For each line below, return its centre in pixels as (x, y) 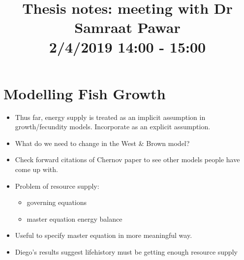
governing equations (57, 202)
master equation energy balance (75, 218)
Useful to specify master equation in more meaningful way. (104, 235)
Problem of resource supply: (57, 186)
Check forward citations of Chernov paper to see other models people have (127, 159)
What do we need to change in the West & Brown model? (102, 143)
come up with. (36, 169)
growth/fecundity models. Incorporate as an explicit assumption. (113, 127)
